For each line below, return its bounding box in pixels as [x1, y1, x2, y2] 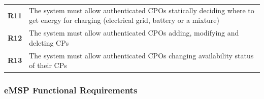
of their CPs [29, 60, 67, 71]
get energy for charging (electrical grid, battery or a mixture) [29, 15, 220, 25]
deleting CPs [29, 37, 69, 48]
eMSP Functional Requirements [4, 84, 138, 96]
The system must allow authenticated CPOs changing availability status [29, 50, 254, 60]
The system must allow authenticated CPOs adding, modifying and [29, 27, 239, 38]
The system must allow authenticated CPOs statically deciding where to [29, 5, 254, 15]
